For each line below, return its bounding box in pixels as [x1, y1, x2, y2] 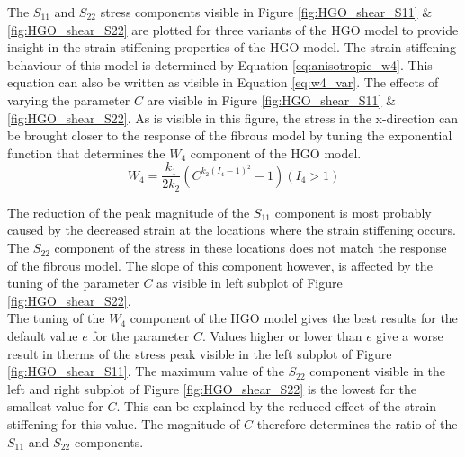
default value [7, 327, 78, 345]
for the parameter [92, 327, 190, 345]
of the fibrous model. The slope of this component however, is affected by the [7, 255, 433, 274]
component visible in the [309, 362, 445, 381]
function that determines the [7, 143, 165, 162]
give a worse [376, 327, 443, 345]
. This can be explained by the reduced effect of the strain [116, 397, 437, 416]
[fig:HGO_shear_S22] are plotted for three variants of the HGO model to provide [7, 20, 459, 39]
